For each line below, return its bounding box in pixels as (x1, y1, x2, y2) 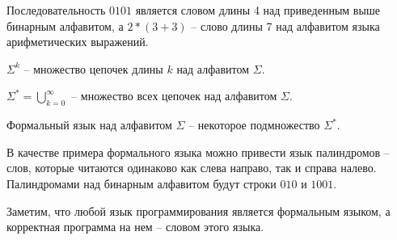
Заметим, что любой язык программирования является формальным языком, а (6, 202, 391, 219)
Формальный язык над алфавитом (6, 116, 172, 133)
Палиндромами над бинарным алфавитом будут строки (6, 175, 277, 192)
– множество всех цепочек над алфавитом (71, 87, 277, 104)
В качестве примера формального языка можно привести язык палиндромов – (6, 143, 390, 160)
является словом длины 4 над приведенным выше (135, 2, 380, 18)
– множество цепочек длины (23, 60, 163, 77)
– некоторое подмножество (188, 116, 320, 133)
